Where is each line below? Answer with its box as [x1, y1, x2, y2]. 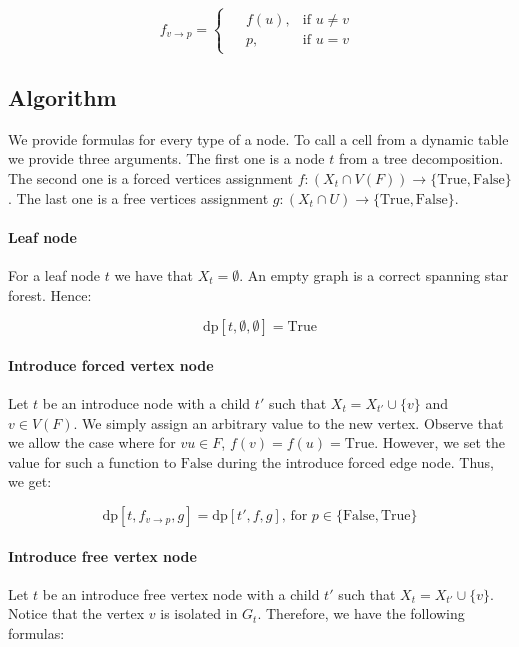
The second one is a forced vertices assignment [8, 167, 294, 188]
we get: [8, 471, 52, 492]
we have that [114, 264, 193, 285]
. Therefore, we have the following [257, 603, 465, 624]
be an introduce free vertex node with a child [42, 583, 320, 604]
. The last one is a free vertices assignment [8, 187, 269, 208]
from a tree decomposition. [338, 148, 504, 169]
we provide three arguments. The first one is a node [8, 148, 325, 169]
